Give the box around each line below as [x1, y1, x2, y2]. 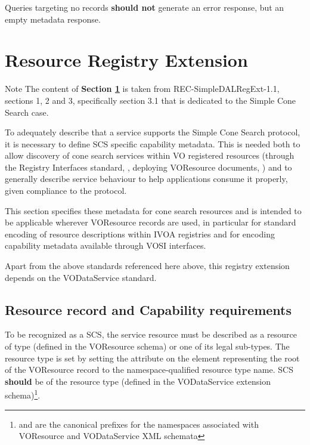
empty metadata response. [5, 13, 101, 25]
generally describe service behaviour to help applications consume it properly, [5, 172, 288, 185]
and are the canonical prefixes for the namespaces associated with [18, 418, 259, 430]
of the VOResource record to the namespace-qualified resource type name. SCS [5, 363, 293, 376]
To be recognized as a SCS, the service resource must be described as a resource [5, 328, 297, 341]
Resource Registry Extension [5, 48, 248, 72]
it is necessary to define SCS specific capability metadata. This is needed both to [5, 137, 300, 150]
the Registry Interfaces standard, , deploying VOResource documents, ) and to [5, 160, 292, 173]
